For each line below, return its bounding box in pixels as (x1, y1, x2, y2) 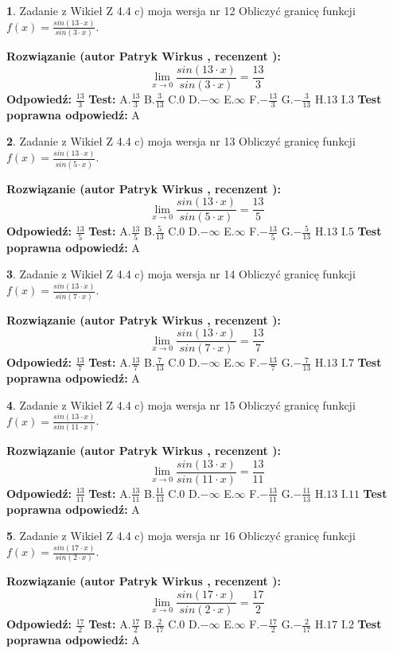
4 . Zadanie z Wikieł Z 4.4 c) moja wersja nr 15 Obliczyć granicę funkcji (6, 396, 356, 413)
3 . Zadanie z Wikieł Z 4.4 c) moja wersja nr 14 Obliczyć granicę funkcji (6, 266, 356, 282)
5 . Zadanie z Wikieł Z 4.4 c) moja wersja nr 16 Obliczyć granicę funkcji (6, 527, 356, 544)
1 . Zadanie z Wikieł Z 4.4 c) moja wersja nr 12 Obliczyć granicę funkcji (6, 2, 356, 18)
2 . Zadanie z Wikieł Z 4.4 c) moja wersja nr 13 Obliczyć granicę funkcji (6, 133, 356, 150)
